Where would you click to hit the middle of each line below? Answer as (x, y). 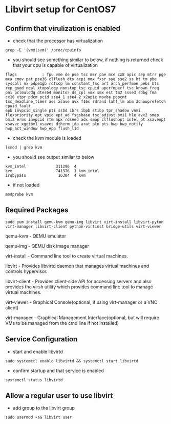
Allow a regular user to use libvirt (59, 396)
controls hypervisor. (26, 271)
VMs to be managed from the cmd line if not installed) (62, 323)
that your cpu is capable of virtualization (55, 65)
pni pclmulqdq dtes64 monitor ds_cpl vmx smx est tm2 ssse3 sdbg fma (81, 93)
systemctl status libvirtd (34, 380)
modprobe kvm (19, 194)
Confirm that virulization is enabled (63, 29)
